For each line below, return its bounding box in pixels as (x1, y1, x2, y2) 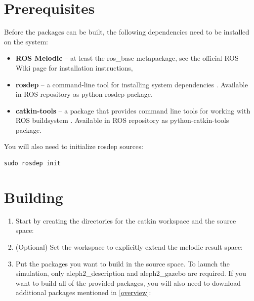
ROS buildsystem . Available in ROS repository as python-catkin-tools (15, 115, 229, 125)
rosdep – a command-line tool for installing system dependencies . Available (15, 79, 248, 89)
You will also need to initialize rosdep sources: (4, 141, 143, 151)
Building (4, 187, 63, 207)
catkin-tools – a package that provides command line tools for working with (15, 105, 251, 115)
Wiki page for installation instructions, (15, 62, 133, 73)
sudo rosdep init (4, 160, 61, 167)
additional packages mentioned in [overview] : (15, 287, 151, 298)
